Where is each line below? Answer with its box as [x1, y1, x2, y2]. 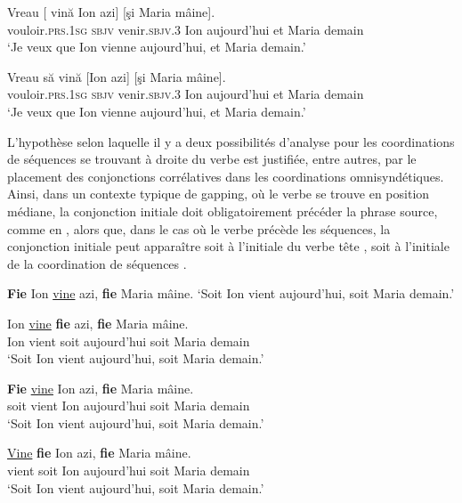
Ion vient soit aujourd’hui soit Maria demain [7, 331, 250, 350]
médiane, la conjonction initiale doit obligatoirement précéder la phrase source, [7, 201, 438, 220]
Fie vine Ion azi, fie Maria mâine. [7, 378, 194, 397]
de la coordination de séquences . [7, 254, 187, 272]
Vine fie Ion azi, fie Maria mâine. [7, 443, 191, 462]
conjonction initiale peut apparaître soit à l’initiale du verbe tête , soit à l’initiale [7, 237, 450, 256]
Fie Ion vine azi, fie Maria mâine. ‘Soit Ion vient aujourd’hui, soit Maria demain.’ [7, 284, 455, 303]
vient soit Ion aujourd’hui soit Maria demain [7, 461, 250, 480]
